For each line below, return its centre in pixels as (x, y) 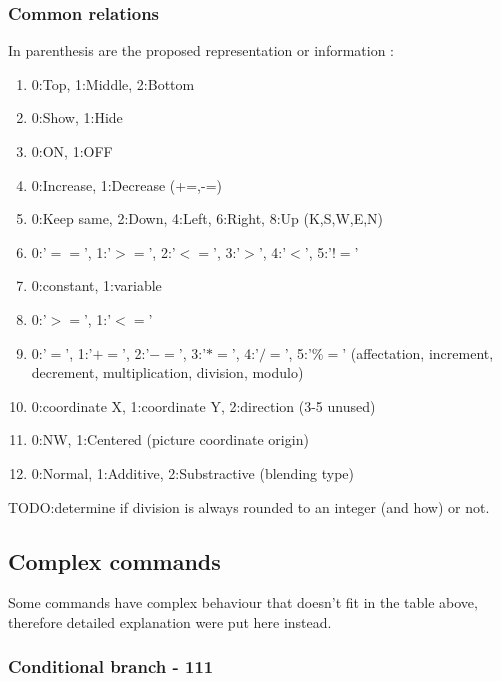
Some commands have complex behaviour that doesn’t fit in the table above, (243, 602)
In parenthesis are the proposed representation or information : (201, 50)
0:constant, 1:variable (96, 285)
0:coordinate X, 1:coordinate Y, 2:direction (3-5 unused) (203, 405)
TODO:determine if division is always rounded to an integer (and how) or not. (249, 506)
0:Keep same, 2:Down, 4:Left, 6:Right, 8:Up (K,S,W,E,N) (207, 218)
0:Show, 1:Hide (77, 117)
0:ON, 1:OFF (72, 151)
